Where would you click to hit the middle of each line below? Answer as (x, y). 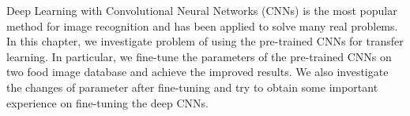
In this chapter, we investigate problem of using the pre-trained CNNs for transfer (205, 41)
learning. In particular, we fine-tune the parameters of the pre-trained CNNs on (199, 56)
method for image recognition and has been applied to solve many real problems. (202, 25)
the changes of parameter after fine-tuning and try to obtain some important (192, 87)
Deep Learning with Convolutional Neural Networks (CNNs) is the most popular (202, 10)
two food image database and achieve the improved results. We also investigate (197, 72)
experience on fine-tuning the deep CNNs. (108, 102)
